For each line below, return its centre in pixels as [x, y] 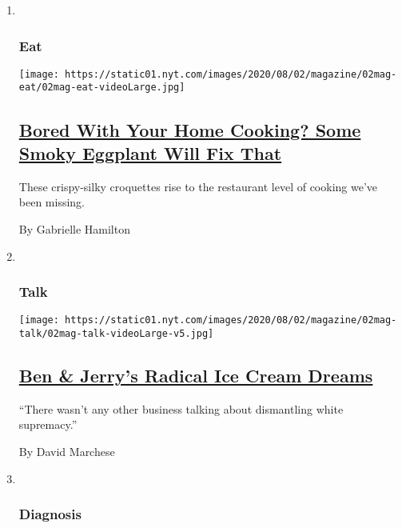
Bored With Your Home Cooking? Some [190, 129]
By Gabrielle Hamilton [74, 228]
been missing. [52, 202]
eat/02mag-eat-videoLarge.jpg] [102, 88]
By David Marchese [67, 452]
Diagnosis [50, 514]
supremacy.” [48, 424]
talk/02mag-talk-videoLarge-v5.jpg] [116, 333]
